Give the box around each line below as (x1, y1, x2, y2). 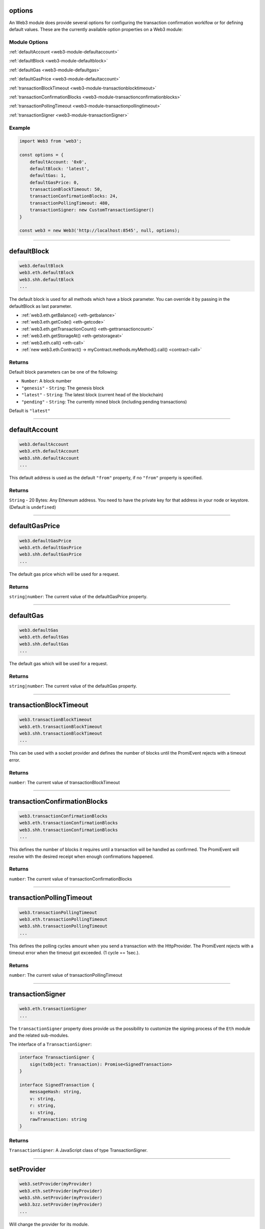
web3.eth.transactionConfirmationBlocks (19, 820, 118, 826)
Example (9, 124, 30, 131)
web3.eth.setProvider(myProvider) (19, 1188, 103, 1194)
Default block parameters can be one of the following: (9, 369, 118, 375)
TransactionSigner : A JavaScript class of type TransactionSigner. (9, 1147, 148, 1153)
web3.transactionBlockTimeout (19, 717, 92, 723)
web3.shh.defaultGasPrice (19, 552, 82, 557)
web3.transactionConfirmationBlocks (19, 813, 108, 819)
